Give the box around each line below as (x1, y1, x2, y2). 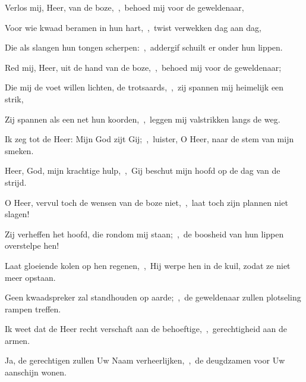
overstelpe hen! (5, 239, 59, 252)
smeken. (5, 144, 34, 156)
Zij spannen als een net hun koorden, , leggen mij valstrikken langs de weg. (5, 112, 280, 125)
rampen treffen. (5, 302, 61, 315)
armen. (5, 334, 30, 346)
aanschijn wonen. (5, 366, 67, 378)
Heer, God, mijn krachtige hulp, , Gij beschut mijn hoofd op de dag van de (5, 164, 280, 177)
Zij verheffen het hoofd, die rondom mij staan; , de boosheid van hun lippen (5, 227, 284, 240)
